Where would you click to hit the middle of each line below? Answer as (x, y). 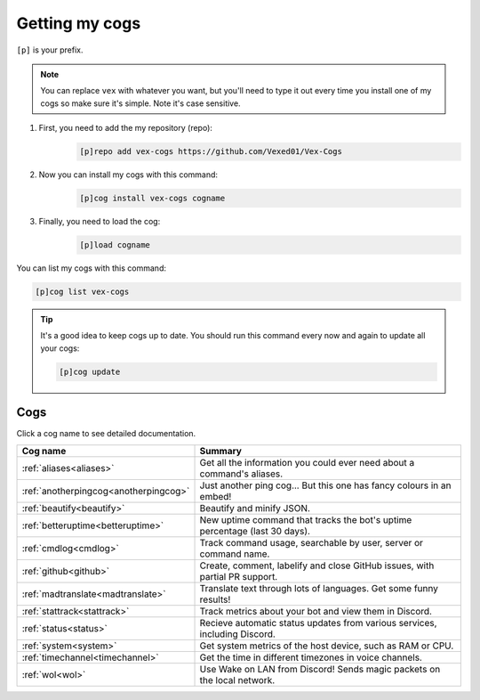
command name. (235, 554)
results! (215, 599)
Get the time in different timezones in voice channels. (311, 657)
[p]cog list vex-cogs (82, 292)
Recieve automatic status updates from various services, (318, 623)
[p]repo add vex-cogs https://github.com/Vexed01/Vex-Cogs (211, 152)
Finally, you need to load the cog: (100, 222)
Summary (220, 451)
